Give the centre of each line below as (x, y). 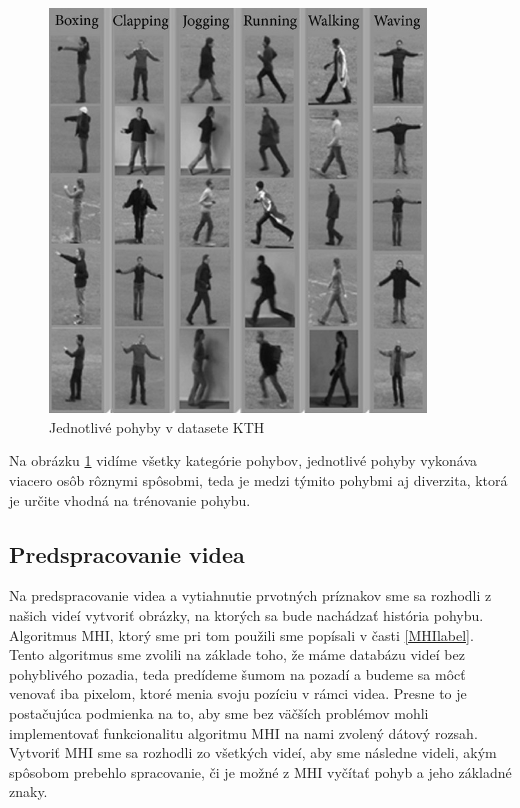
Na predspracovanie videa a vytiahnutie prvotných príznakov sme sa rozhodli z (250, 595)
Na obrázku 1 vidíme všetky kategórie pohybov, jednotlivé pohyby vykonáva (243, 460)
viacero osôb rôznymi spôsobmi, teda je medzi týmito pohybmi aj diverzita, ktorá (258, 479)
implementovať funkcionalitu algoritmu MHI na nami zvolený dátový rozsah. (243, 732)
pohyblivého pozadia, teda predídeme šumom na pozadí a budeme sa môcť (237, 673)
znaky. (28, 791)
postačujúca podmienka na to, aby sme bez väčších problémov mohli (219, 712)
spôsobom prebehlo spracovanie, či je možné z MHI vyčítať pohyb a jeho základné (260, 771)
